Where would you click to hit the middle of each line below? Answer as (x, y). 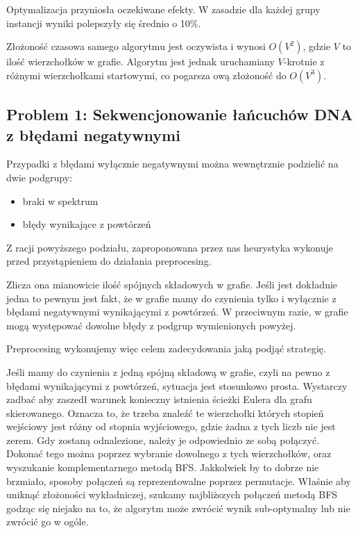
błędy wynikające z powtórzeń (87, 224)
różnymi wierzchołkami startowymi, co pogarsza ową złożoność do (146, 75)
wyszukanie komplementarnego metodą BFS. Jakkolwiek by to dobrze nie (163, 467)
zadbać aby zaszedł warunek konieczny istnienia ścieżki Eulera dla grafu (159, 399)
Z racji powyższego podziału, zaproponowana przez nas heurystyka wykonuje (170, 247)
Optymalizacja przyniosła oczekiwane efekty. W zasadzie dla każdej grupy (163, 9)
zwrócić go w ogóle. (48, 522)
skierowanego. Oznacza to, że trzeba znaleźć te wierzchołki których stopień (165, 412)
